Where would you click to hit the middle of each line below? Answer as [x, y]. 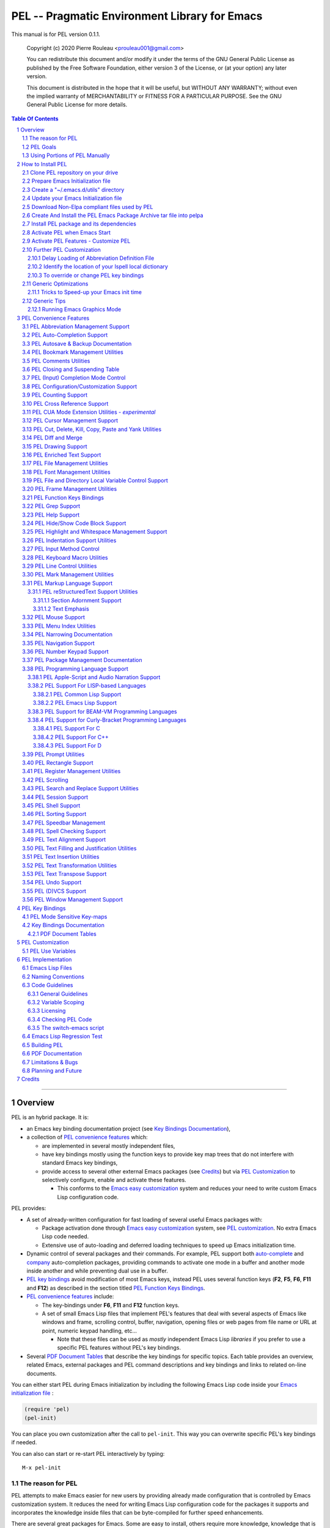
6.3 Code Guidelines [48, 985]
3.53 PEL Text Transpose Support [64, 874]
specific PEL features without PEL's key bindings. [119, 1348]
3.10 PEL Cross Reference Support [65, 403]
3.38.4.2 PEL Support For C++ [71, 737]
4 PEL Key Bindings [41, 908]
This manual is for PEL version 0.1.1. [56, 34]
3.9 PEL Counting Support [55, 395]
